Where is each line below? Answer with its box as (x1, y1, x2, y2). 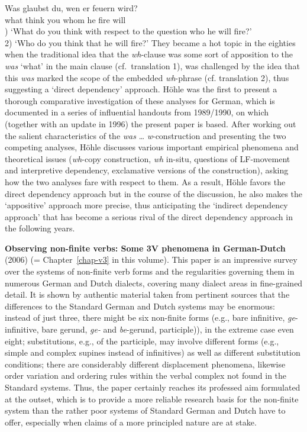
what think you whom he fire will (5, 13, 126, 25)
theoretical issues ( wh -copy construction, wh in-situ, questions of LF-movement (5, 152, 290, 165)
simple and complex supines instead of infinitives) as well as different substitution (5, 346, 300, 359)
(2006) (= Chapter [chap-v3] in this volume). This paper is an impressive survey (5, 253, 298, 266)
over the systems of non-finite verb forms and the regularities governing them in (5, 265, 295, 278)
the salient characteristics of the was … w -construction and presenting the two (5, 129, 286, 141)
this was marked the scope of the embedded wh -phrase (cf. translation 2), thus (5, 71, 289, 83)
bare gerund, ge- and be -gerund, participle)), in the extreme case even (41, 323, 294, 336)
